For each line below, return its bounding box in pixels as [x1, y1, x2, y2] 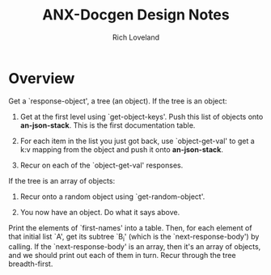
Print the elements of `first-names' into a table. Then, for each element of [8, 222, 252, 232]
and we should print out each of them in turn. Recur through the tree [8, 251, 236, 260]
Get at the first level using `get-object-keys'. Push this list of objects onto [19, 112, 264, 121]
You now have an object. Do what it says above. [19, 207, 180, 217]
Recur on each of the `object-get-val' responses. [19, 160, 184, 170]
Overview [8, 69, 75, 87]
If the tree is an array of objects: [8, 176, 116, 185]
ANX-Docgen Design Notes [42, 6, 230, 24]
